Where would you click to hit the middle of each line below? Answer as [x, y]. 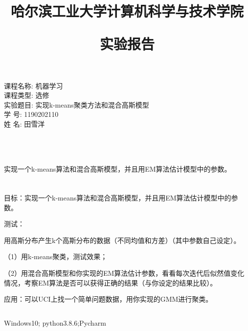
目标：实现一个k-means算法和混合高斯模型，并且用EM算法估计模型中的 [118, 198]
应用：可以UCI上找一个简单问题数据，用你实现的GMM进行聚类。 [108, 299]
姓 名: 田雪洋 [24, 123]
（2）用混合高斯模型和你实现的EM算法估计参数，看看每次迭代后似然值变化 [124, 273]
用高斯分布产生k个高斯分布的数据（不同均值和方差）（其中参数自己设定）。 [122, 240]
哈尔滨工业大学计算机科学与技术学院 [127, 11]
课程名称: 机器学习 [34, 85]
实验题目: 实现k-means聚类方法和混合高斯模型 [77, 104]
